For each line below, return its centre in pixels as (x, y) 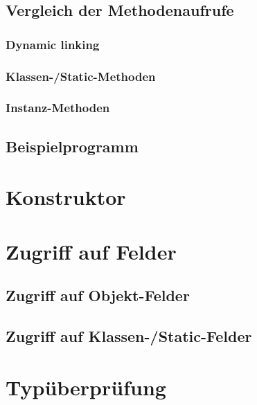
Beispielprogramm (72, 146)
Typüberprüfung (86, 387)
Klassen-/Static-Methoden (81, 76)
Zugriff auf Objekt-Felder (98, 295)
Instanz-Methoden (58, 108)
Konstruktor (66, 197)
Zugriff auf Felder (91, 251)
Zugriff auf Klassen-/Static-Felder (129, 336)
